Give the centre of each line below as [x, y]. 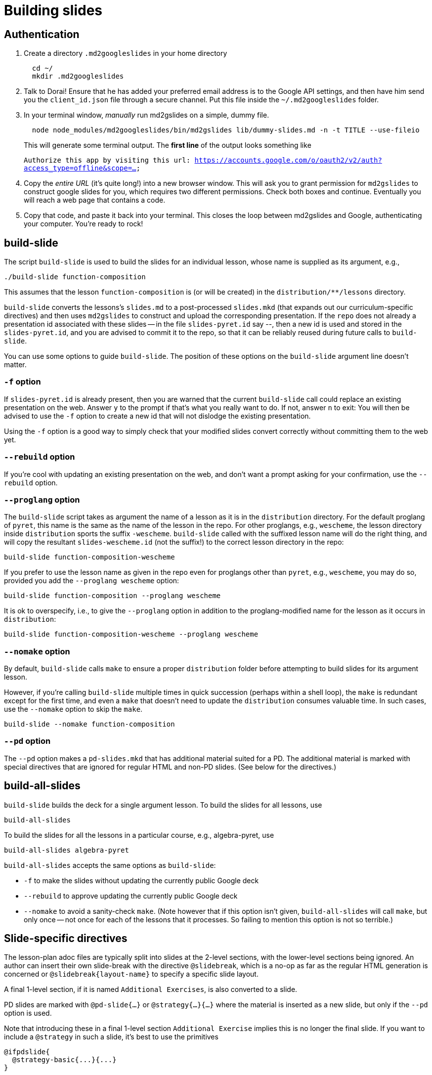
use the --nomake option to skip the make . [73, 709]
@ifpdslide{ [27, 1052]
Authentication [42, 34]
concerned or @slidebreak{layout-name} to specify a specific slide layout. [131, 974]
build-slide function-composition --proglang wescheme [112, 596]
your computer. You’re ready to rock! [84, 224]
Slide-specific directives [66, 939]
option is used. [28, 1013]
